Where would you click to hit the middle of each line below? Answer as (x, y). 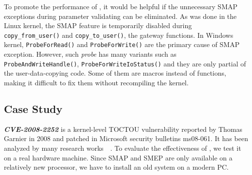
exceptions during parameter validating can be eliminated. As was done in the (120, 16)
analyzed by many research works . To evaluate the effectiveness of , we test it (123, 148)
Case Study (33, 108)
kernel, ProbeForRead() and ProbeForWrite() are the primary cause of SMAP (122, 44)
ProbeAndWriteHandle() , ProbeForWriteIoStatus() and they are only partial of (125, 63)
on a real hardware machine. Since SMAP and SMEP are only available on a (118, 157)
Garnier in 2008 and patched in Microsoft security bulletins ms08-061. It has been (126, 138)
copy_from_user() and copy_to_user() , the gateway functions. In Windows (119, 35)
